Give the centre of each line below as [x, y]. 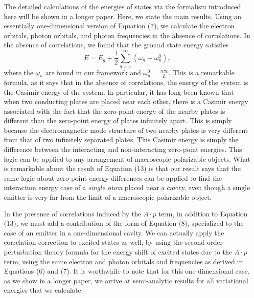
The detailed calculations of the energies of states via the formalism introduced [123, 6]
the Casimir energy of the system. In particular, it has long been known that [119, 92]
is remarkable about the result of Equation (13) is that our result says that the [122, 168]
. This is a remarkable [201, 73]
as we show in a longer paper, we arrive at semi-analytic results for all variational [126, 280]
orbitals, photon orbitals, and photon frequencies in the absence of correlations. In [127, 35]
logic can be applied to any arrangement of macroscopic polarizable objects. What [127, 159]
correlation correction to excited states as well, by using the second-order [114, 242]
